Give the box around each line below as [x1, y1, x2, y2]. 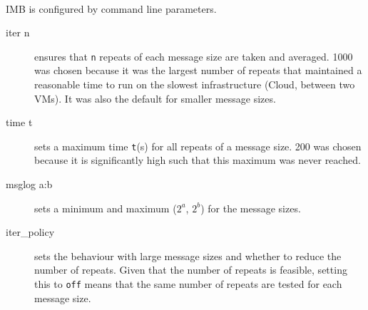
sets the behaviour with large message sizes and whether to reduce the [34, 248, 342, 263]
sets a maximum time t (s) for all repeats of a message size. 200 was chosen [34, 138, 362, 153]
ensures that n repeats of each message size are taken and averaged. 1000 [34, 48, 353, 63]
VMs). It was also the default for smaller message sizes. [34, 91, 276, 105]
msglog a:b [6, 177, 53, 192]
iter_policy [6, 224, 55, 239]
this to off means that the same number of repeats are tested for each [34, 277, 342, 291]
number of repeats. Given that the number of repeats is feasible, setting [34, 262, 347, 277]
